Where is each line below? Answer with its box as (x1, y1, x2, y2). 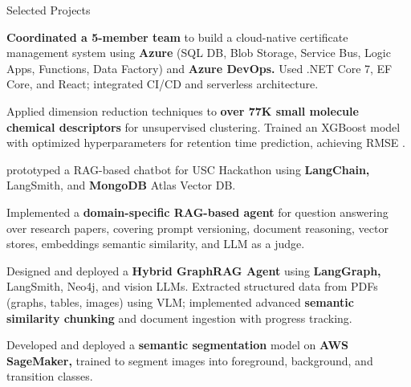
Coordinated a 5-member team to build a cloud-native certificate (6, 28, 348, 45)
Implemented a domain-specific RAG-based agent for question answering (6, 203, 389, 220)
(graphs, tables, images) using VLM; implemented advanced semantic (6, 293, 354, 310)
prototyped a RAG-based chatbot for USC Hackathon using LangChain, (6, 161, 370, 177)
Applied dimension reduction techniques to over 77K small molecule (6, 102, 359, 119)
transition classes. (6, 368, 93, 385)
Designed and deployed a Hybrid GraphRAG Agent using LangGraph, (6, 262, 381, 279)
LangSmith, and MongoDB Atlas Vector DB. (6, 177, 236, 193)
